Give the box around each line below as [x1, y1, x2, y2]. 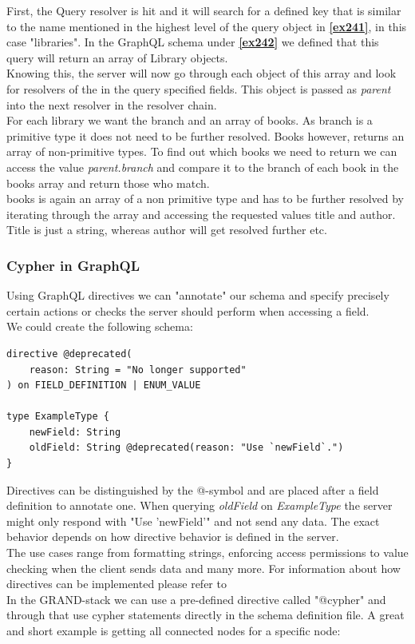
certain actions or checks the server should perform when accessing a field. [6, 302, 370, 319]
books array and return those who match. [6, 174, 210, 191]
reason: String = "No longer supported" [29, 364, 247, 376]
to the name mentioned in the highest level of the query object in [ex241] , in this [6, 18, 407, 34]
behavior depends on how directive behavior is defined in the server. [6, 528, 339, 545]
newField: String [29, 426, 121, 438]
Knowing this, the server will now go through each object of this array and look [6, 65, 397, 81]
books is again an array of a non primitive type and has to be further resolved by [6, 190, 404, 207]
